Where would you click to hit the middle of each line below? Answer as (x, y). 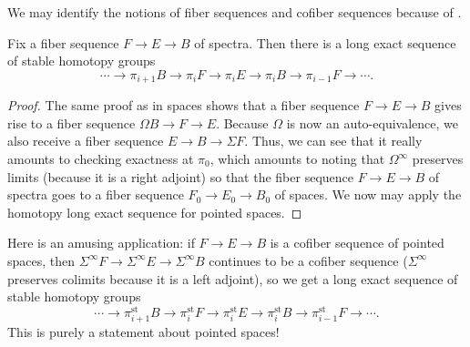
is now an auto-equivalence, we (372, 122)
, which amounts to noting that (297, 159)
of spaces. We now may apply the (368, 194)
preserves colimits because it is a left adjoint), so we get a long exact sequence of (233, 278)
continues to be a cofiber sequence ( (308, 260)
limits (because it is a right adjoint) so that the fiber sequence (181, 176)
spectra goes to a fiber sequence (96, 194)
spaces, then (41, 260)
